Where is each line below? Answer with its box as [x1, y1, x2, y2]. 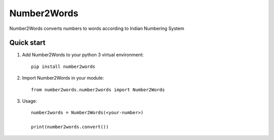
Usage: [22, 98, 38, 104]
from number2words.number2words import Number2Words [31, 87, 165, 92]
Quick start [9, 39, 46, 47]
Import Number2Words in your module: [22, 75, 104, 81]
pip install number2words [31, 63, 96, 69]
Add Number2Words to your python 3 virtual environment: [22, 52, 144, 58]
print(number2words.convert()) [31, 124, 109, 130]
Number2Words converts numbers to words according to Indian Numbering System [9, 25, 185, 31]
